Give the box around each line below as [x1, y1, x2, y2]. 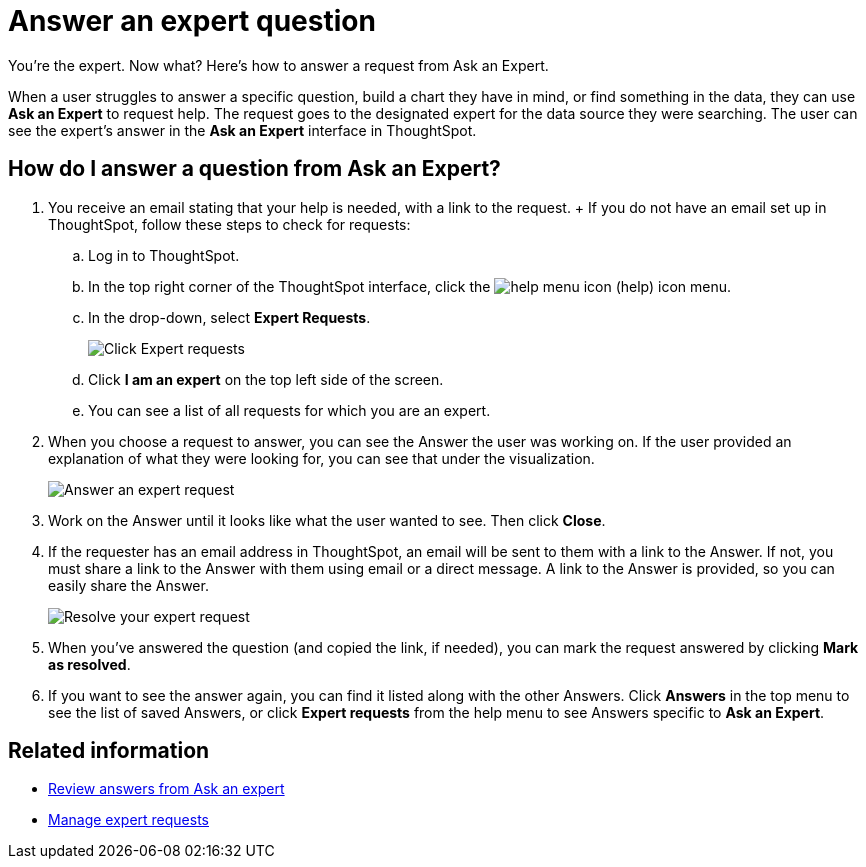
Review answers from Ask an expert [48, 780, 285, 798]
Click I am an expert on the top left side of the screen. [88, 370, 444, 388]
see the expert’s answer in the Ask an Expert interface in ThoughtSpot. [8, 121, 477, 139]
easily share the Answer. [48, 576, 209, 594]
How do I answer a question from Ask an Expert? [8, 156, 501, 182]
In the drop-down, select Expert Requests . [88, 308, 371, 326]
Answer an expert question [8, 4, 376, 38]
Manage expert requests [48, 811, 209, 829]
